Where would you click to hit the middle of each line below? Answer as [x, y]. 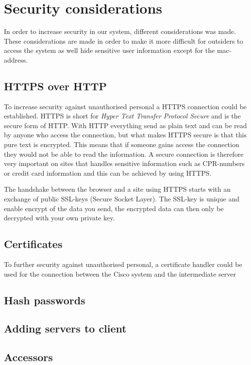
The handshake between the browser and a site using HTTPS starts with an [117, 189]
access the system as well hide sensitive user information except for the [109, 50]
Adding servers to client [65, 328]
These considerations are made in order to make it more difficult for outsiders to [124, 41]
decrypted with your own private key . [59, 218]
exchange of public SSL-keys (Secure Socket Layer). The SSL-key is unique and [122, 199]
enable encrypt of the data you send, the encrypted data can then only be [114, 208]
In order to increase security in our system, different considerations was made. [120, 31]
